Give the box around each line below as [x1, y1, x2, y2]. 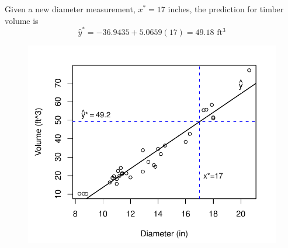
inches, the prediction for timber [168, 3, 284, 15]
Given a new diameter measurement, [5, 3, 136, 15]
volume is [5, 14, 39, 26]
